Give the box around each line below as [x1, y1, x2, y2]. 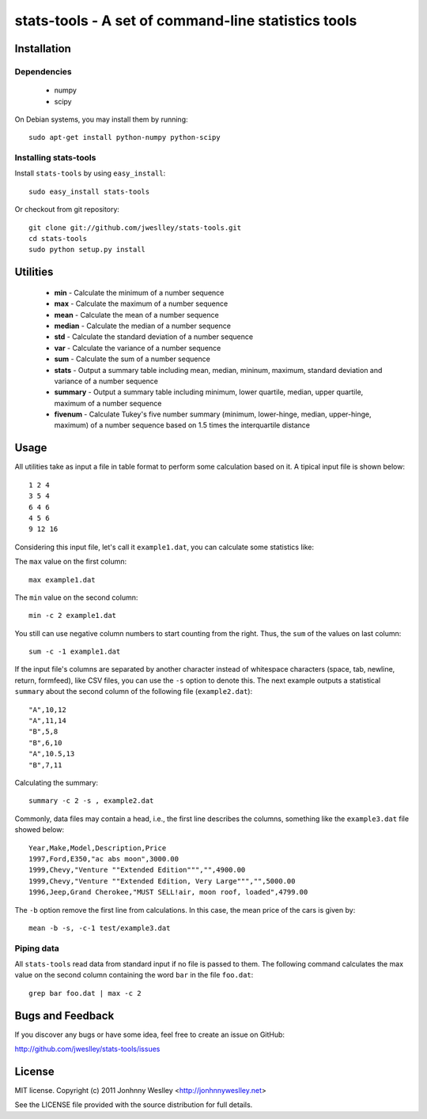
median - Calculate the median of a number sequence [54, 321, 231, 330]
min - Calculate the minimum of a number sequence [54, 288, 225, 297]
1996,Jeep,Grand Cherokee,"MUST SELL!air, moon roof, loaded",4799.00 [28, 887, 308, 897]
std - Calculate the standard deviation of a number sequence [54, 332, 253, 341]
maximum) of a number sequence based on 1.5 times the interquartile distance [54, 420, 310, 430]
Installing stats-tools [14, 153, 96, 164]
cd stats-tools [28, 234, 88, 243]
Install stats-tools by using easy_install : [14, 168, 166, 178]
